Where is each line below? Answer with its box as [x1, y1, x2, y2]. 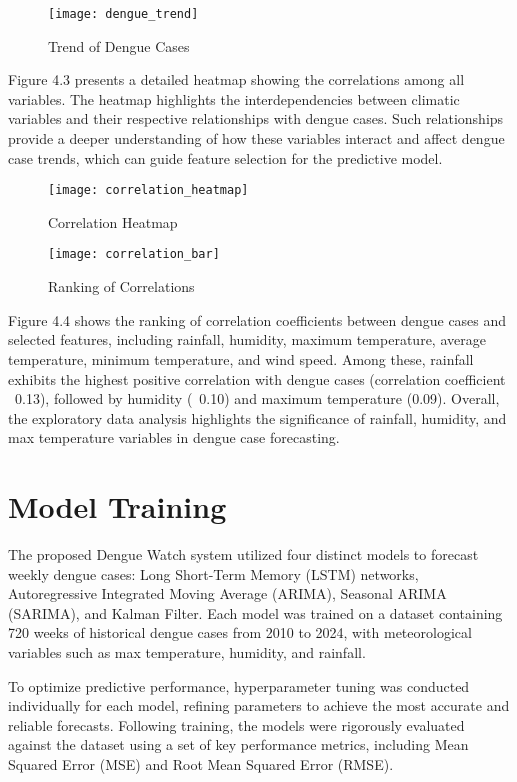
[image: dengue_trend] [48, 7, 199, 21]
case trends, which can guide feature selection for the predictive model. [8, 147, 443, 168]
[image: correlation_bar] [48, 247, 220, 262]
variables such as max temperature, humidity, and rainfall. [8, 641, 366, 662]
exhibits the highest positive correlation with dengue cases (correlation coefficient [8, 368, 506, 389]
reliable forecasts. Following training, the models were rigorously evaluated [8, 714, 465, 735]
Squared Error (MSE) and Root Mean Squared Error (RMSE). [8, 753, 394, 774]
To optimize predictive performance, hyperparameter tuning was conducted [8, 675, 470, 696]
